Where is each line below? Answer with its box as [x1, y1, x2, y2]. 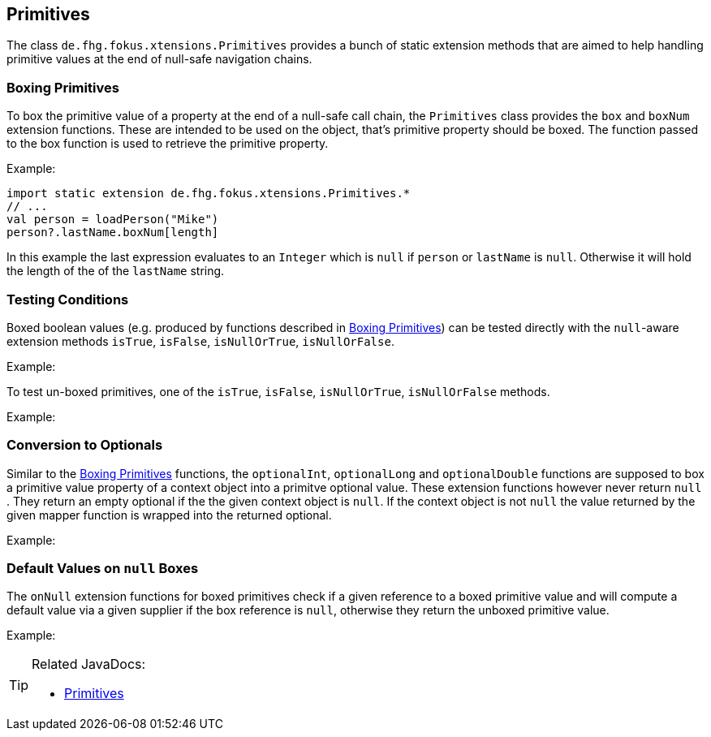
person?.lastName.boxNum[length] [6, 226, 219, 239]
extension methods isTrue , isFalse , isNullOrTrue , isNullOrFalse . [6, 334, 394, 348]
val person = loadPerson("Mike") [6, 213, 219, 226]
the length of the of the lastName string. [6, 264, 225, 278]
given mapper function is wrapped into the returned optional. [6, 507, 332, 522]
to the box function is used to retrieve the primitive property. [6, 136, 329, 151]
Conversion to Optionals [6, 437, 163, 454]
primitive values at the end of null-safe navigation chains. [6, 52, 312, 67]
